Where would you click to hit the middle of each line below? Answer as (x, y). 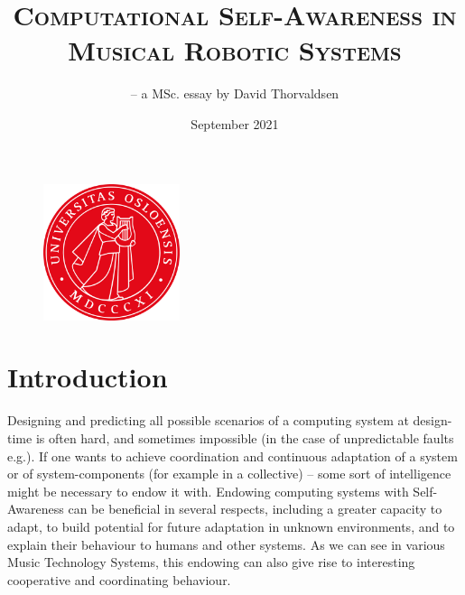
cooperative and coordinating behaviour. (119, 579)
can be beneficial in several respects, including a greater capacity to (255, 509)
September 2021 (235, 123)
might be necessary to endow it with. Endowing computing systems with (208, 491)
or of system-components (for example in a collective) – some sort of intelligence (229, 474)
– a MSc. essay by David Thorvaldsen (235, 93)
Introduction (88, 377)
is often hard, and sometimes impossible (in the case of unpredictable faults (245, 437)
